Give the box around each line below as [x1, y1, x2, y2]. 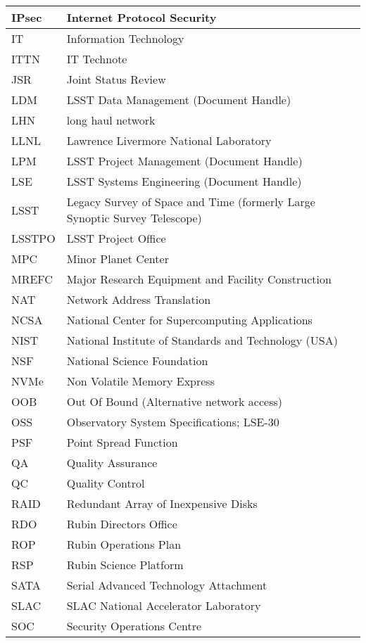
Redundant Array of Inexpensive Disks [66, 495, 258, 511]
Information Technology [66, 30, 184, 46]
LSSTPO [11, 230, 56, 246]
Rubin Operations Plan [66, 536, 182, 552]
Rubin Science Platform [66, 556, 184, 573]
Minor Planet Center [66, 250, 169, 267]
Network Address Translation [66, 291, 211, 307]
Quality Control [66, 475, 145, 491]
